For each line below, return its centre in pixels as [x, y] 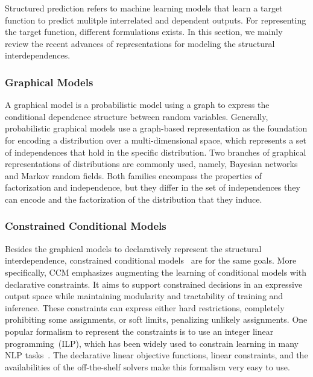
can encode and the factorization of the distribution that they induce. [134, 199]
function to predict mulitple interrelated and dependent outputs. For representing [156, 20]
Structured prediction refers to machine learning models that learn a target [144, 8]
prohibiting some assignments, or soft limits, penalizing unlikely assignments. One [156, 319]
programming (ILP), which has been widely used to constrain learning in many [152, 343]
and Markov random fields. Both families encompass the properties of [133, 175]
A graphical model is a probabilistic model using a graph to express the [137, 105]
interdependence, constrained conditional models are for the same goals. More [151, 260]
